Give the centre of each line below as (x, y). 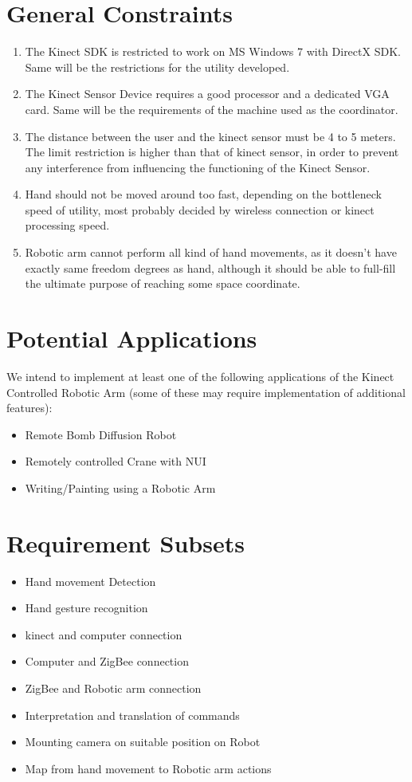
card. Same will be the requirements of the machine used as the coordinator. (212, 109)
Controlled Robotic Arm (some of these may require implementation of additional (206, 392)
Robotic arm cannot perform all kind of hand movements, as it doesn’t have (211, 252)
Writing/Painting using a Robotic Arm (120, 487)
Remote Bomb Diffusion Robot (101, 434)
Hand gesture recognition (86, 608)
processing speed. (67, 225)
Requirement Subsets (126, 542)
